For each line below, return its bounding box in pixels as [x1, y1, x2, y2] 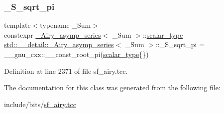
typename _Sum [40, 20, 91, 30]
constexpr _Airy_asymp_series [4, 29, 101, 40]
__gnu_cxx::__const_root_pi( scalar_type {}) [4, 49, 149, 59]
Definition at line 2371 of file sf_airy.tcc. [4, 65, 128, 76]
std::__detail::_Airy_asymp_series [4, 39, 114, 50]
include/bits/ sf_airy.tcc [4, 99, 76, 109]
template [4, 20, 31, 30]
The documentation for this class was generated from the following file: [4, 82, 221, 93]
